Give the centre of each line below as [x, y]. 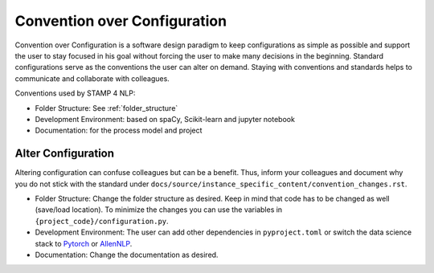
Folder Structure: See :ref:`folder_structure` [106, 108]
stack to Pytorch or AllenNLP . [84, 243]
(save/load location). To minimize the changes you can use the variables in [159, 210]
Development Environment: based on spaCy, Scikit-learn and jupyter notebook [165, 119]
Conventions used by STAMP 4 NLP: [75, 93]
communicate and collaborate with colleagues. [92, 78]
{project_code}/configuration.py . [102, 221]
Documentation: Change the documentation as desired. [127, 255]
